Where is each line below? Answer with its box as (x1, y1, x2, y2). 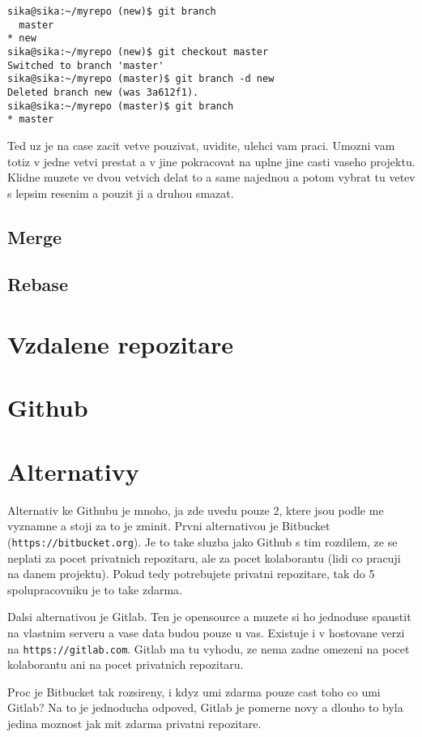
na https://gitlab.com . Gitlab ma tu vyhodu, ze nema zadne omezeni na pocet (7, 640, 410, 657)
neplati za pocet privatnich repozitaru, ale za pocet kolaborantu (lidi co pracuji (7, 549, 401, 566)
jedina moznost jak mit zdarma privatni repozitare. (7, 714, 262, 731)
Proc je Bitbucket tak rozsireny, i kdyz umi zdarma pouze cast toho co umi (7, 683, 381, 700)
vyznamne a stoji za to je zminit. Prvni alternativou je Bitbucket (7, 517, 330, 534)
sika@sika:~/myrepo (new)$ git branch (7, 6, 216, 17)
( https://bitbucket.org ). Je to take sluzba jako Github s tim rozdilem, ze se (7, 533, 398, 550)
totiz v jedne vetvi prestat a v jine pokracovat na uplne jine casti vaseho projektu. (7, 152, 416, 169)
